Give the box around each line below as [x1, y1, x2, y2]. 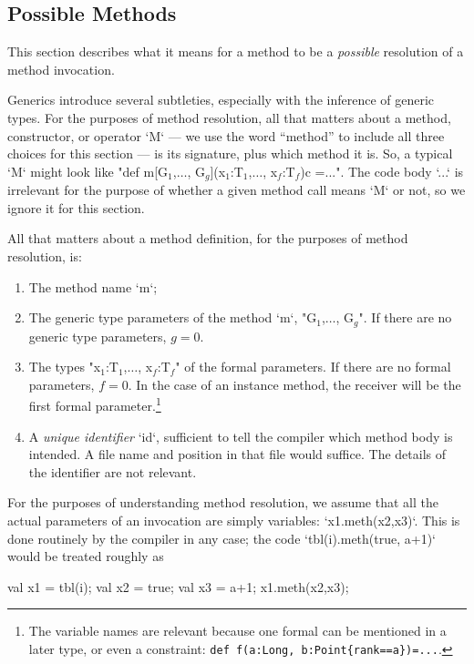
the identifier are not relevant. [28, 462, 197, 481]
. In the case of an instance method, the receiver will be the [128, 374, 461, 393]
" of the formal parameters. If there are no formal [175, 357, 451, 376]
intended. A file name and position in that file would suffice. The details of [28, 444, 446, 464]
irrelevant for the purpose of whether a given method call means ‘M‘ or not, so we [7, 180, 466, 199]
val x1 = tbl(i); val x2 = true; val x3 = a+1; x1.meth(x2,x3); [7, 577, 349, 596]
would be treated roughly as [7, 547, 164, 566]
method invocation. [7, 59, 115, 78]
